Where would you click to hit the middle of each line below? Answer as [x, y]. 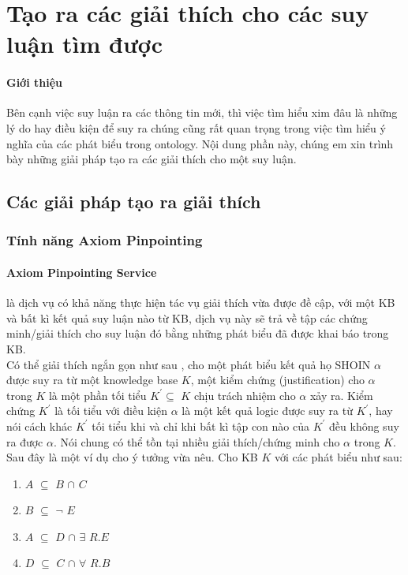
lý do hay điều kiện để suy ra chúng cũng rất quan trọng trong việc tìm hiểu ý [196, 127]
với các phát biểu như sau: [338, 457]
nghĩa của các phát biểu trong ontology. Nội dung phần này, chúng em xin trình [200, 143]
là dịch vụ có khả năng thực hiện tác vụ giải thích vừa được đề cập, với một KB [201, 302]
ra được [25, 441]
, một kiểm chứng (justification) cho [277, 380]
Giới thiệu [34, 82]
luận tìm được [85, 44]
